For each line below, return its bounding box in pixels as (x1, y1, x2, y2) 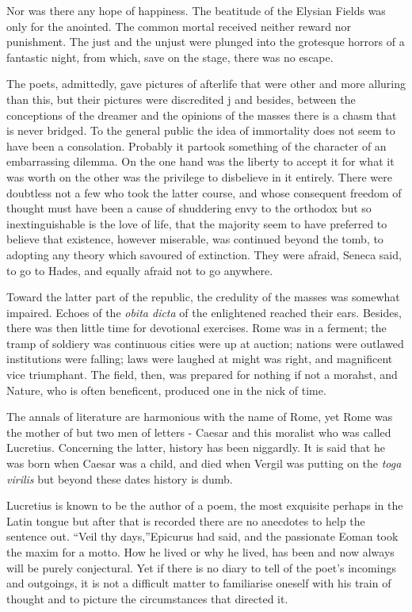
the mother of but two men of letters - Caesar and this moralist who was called (6, 423, 391, 440)
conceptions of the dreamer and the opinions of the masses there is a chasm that (6, 106, 397, 123)
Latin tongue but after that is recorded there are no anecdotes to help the (6, 512, 365, 529)
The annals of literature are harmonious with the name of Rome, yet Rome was (6, 408, 393, 425)
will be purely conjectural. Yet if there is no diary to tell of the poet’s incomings (6, 559, 396, 576)
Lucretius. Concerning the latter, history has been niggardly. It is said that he (6, 439, 385, 456)
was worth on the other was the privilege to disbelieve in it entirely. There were (6, 168, 392, 185)
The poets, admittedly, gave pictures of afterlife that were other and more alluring (6, 75, 406, 92)
